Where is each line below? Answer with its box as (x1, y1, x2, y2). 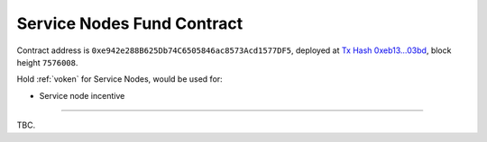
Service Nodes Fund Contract (16, 13, 243, 33)
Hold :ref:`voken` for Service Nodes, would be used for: (16, 74, 223, 84)
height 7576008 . (16, 57, 78, 67)
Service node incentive (39, 90, 125, 101)
